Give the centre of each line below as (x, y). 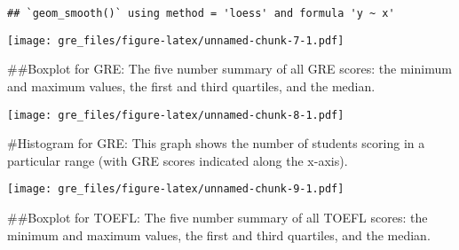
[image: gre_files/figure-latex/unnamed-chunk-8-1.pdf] (176, 115)
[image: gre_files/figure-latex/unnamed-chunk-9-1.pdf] (176, 189)
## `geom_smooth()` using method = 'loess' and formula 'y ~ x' (201, 13)
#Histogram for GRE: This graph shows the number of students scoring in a (216, 143)
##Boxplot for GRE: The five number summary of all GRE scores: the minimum (229, 69)
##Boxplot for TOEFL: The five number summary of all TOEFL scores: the (218, 217)
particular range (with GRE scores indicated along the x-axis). (178, 160)
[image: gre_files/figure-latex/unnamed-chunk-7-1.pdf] (176, 40)
